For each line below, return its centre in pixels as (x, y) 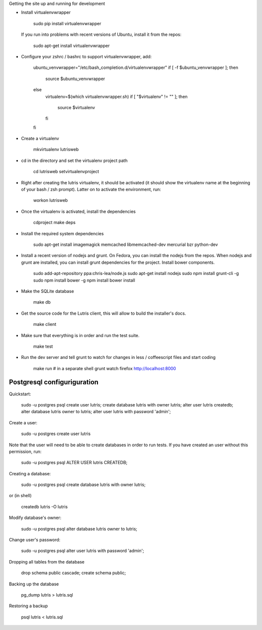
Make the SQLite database (48, 291)
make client (45, 324)
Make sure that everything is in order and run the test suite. (80, 335)
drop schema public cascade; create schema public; (74, 573)
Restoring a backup (28, 606)
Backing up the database (34, 584)
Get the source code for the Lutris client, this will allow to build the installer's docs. (104, 313)
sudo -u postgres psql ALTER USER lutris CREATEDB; (74, 463)
